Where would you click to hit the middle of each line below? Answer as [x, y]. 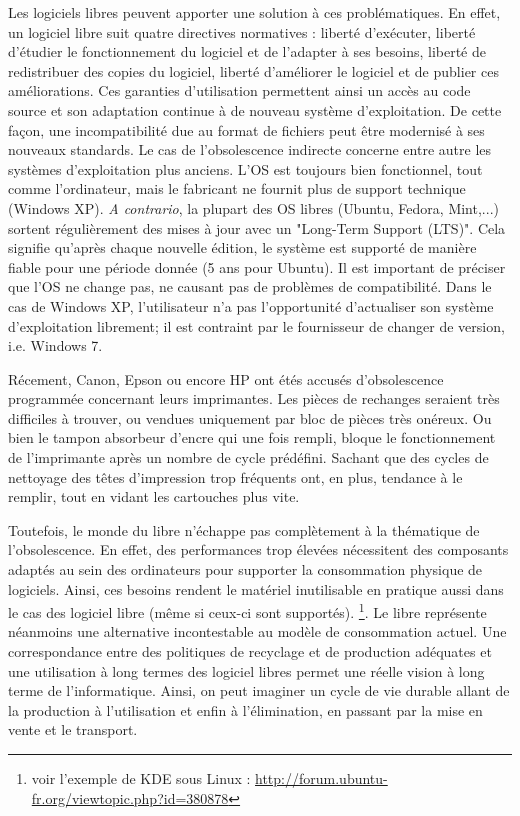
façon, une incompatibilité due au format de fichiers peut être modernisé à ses [246, 129]
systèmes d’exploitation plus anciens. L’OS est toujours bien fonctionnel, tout [245, 168]
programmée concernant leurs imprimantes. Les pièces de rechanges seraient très [254, 398]
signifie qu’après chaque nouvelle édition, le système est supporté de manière [242, 247]
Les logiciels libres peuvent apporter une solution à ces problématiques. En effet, [254, 12]
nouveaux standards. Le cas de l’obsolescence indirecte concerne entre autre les [250, 149]
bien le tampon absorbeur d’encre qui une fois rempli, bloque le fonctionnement [252, 437]
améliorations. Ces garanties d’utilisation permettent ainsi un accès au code [239, 90]
